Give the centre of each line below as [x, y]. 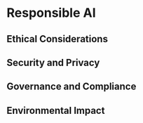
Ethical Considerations [57, 39]
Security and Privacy [53, 62]
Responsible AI [51, 13]
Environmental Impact [56, 110]
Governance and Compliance [71, 87]
